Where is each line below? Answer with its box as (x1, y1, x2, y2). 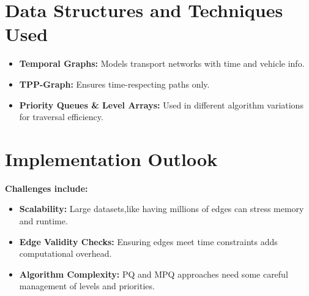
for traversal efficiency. (19, 110, 103, 123)
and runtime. (19, 214, 68, 227)
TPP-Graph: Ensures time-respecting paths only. (19, 77, 210, 90)
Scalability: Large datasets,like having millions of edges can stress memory (19, 202, 304, 215)
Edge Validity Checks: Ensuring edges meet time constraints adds (19, 235, 278, 248)
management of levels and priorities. (19, 279, 155, 292)
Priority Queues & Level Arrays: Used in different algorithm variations (19, 98, 303, 111)
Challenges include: (5, 181, 88, 194)
